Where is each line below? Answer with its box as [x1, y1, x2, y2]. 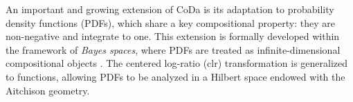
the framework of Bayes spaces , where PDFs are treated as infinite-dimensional [6, 42, 341, 57]
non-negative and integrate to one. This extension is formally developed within [6, 29, 340, 43]
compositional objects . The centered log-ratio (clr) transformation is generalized [6, 56, 348, 70]
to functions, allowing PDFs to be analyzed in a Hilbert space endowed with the [6, 69, 345, 83]
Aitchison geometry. [6, 83, 90, 97]
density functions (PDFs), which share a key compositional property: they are [6, 15, 335, 30]
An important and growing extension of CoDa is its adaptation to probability [6, 2, 334, 16]
